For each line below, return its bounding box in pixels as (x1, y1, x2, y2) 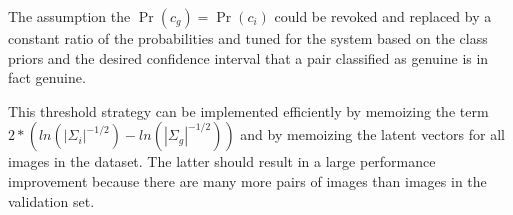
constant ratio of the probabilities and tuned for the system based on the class (8, 28, 488, 48)
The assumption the (8, 6, 131, 26)
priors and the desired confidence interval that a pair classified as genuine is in (8, 47, 489, 68)
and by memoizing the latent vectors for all (240, 124, 505, 145)
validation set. (8, 190, 95, 211)
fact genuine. (8, 67, 86, 88)
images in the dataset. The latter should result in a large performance (8, 151, 436, 172)
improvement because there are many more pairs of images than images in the (8, 170, 487, 191)
